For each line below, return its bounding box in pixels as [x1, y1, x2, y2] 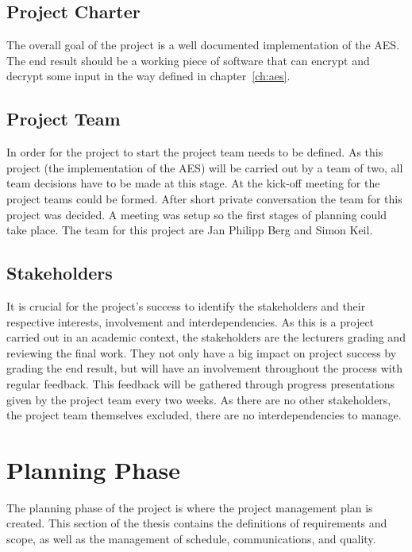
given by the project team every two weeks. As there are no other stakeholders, [6, 391, 391, 407]
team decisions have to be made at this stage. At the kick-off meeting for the [6, 175, 380, 191]
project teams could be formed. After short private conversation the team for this [6, 190, 402, 207]
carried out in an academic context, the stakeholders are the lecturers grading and [6, 329, 406, 345]
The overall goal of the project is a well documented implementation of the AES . [6, 37, 400, 53]
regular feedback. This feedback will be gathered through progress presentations [6, 375, 395, 392]
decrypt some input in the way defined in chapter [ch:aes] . [6, 68, 291, 84]
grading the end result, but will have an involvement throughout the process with [6, 360, 402, 376]
